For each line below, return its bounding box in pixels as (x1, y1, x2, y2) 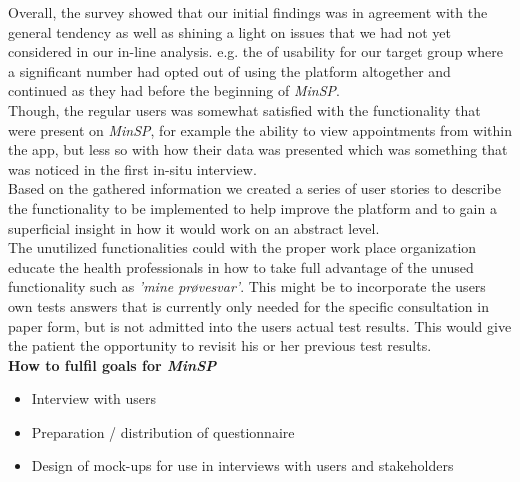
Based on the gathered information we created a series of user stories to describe (8, 178, 501, 199)
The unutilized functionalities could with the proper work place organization (8, 237, 477, 258)
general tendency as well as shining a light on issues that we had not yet (8, 21, 452, 42)
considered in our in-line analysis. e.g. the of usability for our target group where (8, 41, 503, 62)
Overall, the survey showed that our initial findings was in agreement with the (8, 2, 488, 22)
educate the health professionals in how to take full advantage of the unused (8, 256, 474, 277)
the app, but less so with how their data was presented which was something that (8, 139, 508, 160)
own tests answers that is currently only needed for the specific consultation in (8, 295, 489, 316)
